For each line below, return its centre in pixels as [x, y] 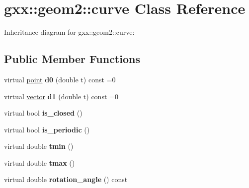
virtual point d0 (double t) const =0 [60, 79]
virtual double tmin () [39, 146]
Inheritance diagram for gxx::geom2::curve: [69, 32]
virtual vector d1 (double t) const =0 [61, 96]
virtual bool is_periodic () [47, 129]
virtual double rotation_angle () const [66, 179]
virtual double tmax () [40, 162]
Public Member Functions [72, 59]
